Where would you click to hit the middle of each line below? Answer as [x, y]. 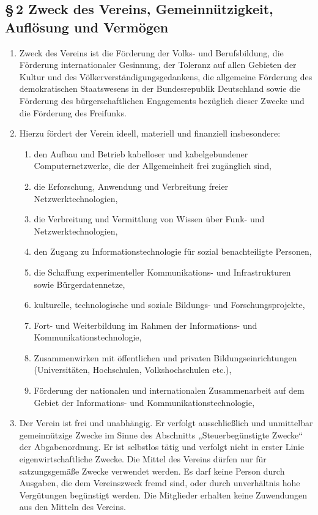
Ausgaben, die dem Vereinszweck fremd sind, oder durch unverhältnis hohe [160, 483]
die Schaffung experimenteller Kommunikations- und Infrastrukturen [162, 272]
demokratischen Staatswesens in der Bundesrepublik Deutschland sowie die [160, 88]
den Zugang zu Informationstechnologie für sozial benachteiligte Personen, [173, 251]
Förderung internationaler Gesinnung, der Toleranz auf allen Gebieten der [158, 65]
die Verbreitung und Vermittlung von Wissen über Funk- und [149, 219]
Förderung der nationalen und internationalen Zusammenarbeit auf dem [169, 390]
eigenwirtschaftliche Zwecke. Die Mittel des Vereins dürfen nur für [143, 459]
